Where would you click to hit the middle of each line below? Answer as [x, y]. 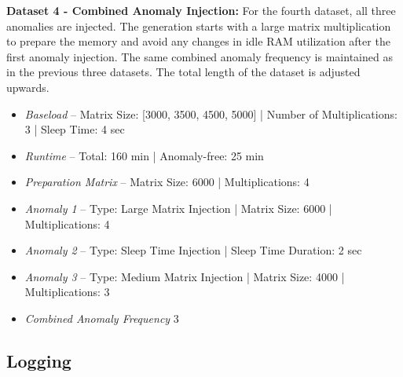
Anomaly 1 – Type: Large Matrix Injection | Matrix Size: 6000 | [178, 208]
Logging [39, 360]
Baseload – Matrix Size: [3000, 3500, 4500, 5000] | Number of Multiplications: [211, 113]
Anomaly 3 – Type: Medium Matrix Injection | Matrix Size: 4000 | [185, 276]
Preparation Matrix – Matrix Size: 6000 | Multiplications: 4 [167, 182]
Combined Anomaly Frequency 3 [102, 318]
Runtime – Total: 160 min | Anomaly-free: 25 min [144, 155]
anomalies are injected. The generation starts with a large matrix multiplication [199, 26]
